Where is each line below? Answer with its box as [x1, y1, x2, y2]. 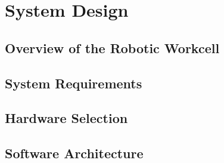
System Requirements [5, 73, 142, 92]
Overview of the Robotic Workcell [5, 38, 220, 57]
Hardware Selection [5, 109, 128, 127]
